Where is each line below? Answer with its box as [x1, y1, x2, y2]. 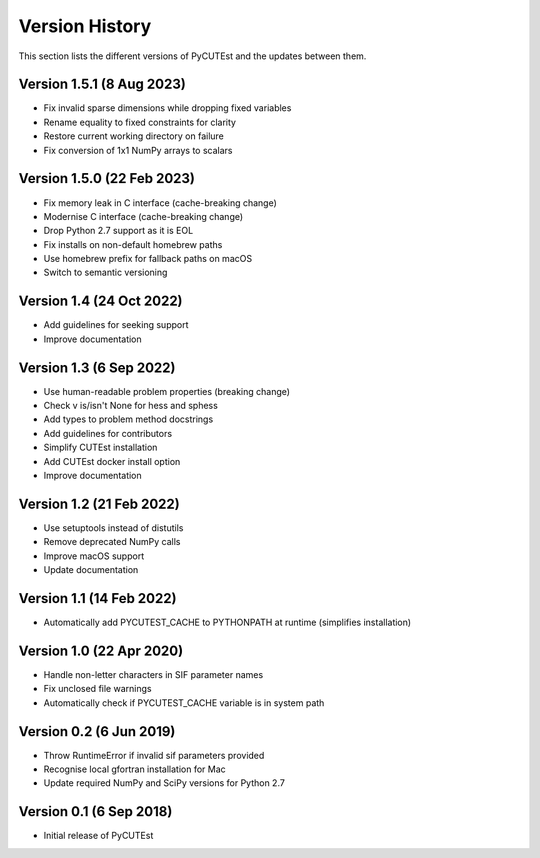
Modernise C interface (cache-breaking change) [43, 210, 244, 222]
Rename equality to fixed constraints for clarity [43, 116, 237, 128]
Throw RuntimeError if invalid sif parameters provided [43, 749, 265, 761]
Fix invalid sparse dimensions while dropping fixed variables [43, 102, 292, 114]
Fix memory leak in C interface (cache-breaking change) [43, 196, 277, 209]
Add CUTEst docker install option [43, 455, 181, 467]
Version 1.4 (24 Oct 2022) [18, 293, 184, 310]
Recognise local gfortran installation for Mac [43, 763, 227, 775]
